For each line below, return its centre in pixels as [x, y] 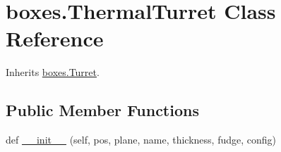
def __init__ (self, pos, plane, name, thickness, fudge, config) [141, 140]
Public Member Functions [102, 110]
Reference [55, 38]
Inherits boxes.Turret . [53, 72]
